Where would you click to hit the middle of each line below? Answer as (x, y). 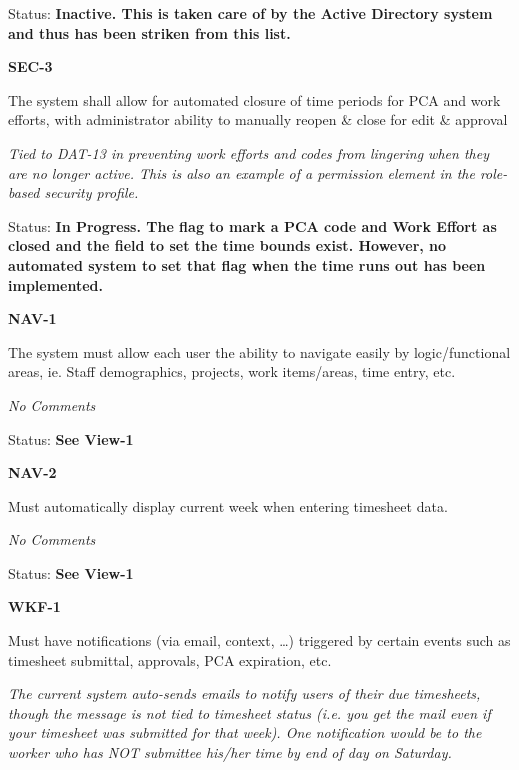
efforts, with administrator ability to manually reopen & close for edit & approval (258, 119)
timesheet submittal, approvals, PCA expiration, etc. (170, 659)
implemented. (56, 284)
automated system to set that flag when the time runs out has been (247, 264)
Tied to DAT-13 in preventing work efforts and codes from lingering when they (248, 152)
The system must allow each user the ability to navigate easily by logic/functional (259, 351)
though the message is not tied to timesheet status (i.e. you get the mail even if (249, 712)
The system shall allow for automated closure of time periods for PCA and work (254, 99)
